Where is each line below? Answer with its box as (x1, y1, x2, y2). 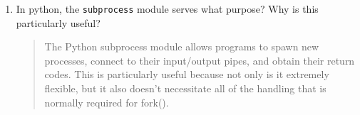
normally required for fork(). (44, 94, 169, 109)
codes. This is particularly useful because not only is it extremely (44, 67, 329, 82)
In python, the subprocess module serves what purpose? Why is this (16, 1, 319, 16)
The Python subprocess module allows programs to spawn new (44, 39, 319, 54)
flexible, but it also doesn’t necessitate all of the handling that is (44, 81, 326, 96)
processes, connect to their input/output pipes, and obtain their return (44, 53, 355, 67)
